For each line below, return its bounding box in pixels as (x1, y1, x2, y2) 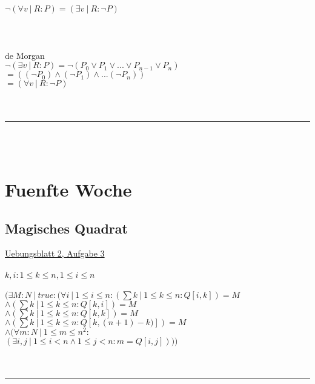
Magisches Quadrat (5, 218, 128, 237)
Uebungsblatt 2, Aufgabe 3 (5, 247, 105, 260)
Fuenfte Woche (5, 177, 132, 201)
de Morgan (5, 49, 45, 61)
